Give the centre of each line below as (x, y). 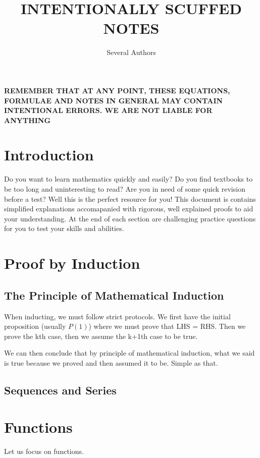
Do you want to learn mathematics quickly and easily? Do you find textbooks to (128, 179)
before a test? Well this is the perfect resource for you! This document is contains (130, 198)
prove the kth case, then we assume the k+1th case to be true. (101, 336)
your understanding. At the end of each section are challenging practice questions (130, 218)
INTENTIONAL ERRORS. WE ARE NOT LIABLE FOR (108, 110)
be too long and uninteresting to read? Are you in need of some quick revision (125, 189)
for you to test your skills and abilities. (64, 228)
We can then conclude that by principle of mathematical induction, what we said (129, 353)
